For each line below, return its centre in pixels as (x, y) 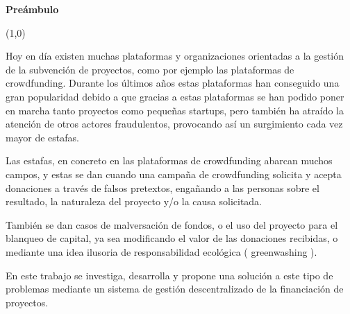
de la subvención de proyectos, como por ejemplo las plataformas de (150, 69)
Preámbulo (32, 9)
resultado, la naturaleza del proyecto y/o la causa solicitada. (134, 201)
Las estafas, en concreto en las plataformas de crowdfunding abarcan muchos (169, 160)
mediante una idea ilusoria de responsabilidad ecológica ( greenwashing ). (161, 251)
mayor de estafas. (42, 137)
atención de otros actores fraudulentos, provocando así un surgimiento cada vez (174, 124)
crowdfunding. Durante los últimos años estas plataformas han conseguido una (173, 83)
